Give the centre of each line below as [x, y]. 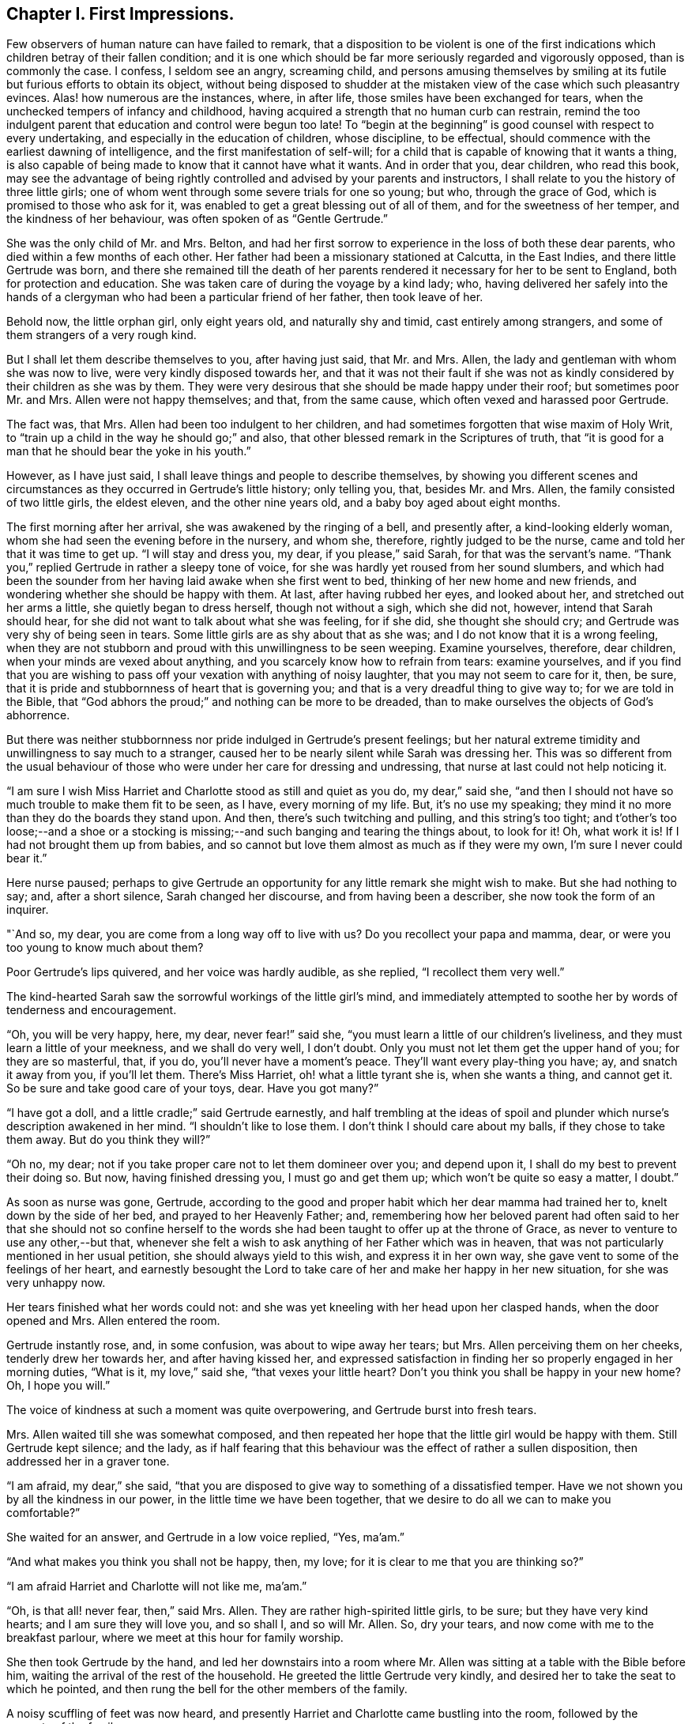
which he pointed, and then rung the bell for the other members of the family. [207, 1689]
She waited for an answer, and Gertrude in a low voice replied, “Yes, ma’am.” [205, 1537]
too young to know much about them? [105, 948]
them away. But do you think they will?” [109, 1140]
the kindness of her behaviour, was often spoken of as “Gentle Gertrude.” [197, 219]
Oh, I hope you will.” [58, 1386]
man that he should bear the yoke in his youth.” [129, 451]
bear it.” [27, 858]
